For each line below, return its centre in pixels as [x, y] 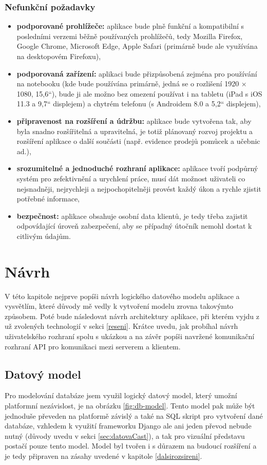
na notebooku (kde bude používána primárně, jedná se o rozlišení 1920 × [132, 83]
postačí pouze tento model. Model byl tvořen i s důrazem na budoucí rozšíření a [131, 446]
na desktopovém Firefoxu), [59, 56]
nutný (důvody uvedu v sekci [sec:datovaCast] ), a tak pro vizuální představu [125, 435]
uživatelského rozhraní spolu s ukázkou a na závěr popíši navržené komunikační [130, 336]
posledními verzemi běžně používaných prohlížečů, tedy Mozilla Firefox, [130, 36]
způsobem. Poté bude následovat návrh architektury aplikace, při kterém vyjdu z [132, 316]
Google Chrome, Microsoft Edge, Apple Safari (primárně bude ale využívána [137, 46]
